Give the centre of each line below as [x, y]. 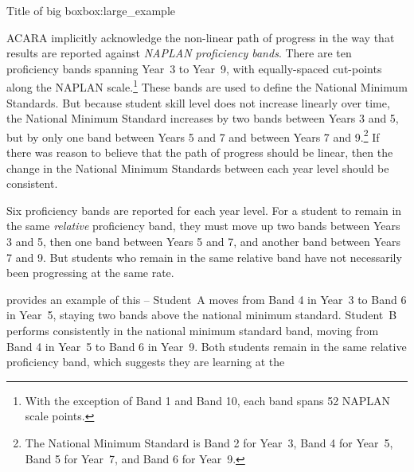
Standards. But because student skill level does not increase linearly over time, [198, 102]
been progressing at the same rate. [90, 273]
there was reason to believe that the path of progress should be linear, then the [200, 152]
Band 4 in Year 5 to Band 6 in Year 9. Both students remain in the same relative [207, 346]
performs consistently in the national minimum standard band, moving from [193, 330]
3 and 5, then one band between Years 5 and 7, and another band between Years [203, 242]
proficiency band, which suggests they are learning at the [146, 362]
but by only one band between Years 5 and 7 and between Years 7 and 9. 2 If [193, 135]
